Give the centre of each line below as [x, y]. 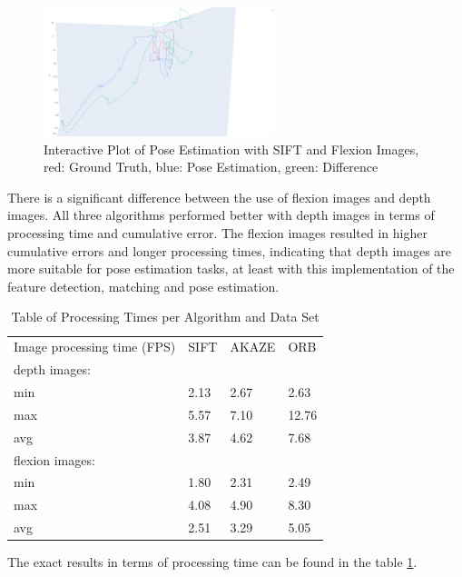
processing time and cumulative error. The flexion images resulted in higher [217, 233]
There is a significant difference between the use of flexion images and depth [219, 197]
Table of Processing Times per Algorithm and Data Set [165, 317]
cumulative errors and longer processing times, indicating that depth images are [230, 250]
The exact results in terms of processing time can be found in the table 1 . [212, 562]
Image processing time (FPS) [95, 347]
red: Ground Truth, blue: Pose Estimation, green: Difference [211, 167]
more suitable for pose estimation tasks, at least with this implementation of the [231, 269]
